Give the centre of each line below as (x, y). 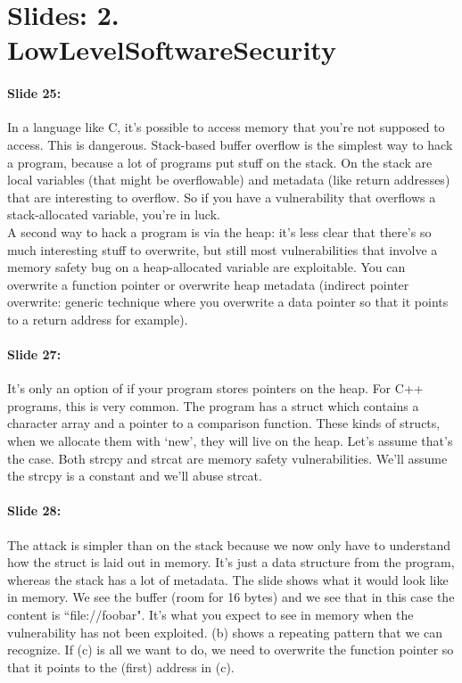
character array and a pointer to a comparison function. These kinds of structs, (224, 423)
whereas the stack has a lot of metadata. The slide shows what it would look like (228, 579)
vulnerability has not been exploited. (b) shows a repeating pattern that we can (225, 632)
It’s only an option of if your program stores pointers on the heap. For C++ (215, 388)
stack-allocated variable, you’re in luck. (114, 214)
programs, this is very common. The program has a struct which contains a (213, 405)
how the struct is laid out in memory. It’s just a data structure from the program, (231, 562)
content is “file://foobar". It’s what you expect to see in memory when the (210, 615)
